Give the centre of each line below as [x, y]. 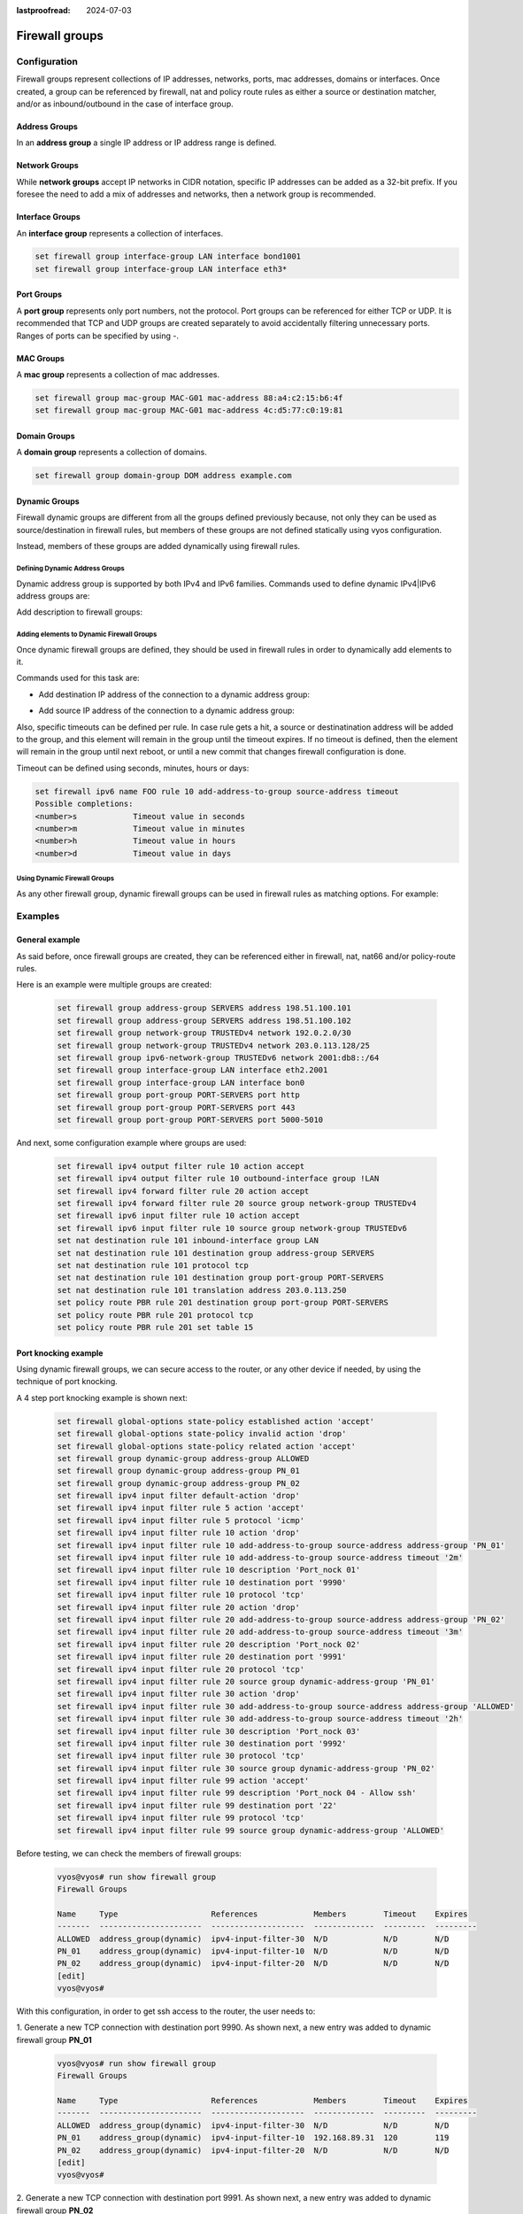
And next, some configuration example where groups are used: [131, 1142]
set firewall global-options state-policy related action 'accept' [207, 1446]
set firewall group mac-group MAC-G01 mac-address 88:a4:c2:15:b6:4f [189, 398]
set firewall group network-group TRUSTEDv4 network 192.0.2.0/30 [204, 1033]
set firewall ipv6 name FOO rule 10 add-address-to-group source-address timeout [217, 791]
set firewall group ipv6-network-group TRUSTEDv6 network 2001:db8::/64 [218, 1057]
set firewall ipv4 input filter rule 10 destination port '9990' [202, 1582]
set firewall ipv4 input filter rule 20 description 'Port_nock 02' [209, 1644]
